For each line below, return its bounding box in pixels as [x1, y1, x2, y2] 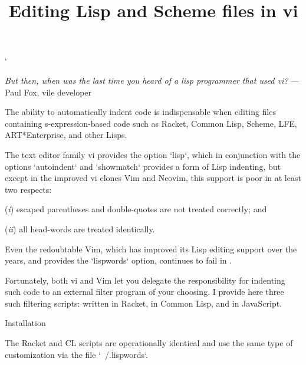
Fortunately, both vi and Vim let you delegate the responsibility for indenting [5, 274, 285, 286]
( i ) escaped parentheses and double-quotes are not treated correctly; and [5, 203, 267, 215]
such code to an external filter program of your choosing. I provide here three [5, 285, 284, 298]
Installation [5, 317, 46, 329]
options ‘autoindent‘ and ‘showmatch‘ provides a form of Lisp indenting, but [5, 160, 281, 172]
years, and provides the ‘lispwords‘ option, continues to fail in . [5, 254, 232, 267]
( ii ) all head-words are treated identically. [5, 222, 155, 235]
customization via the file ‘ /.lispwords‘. [5, 348, 148, 360]
